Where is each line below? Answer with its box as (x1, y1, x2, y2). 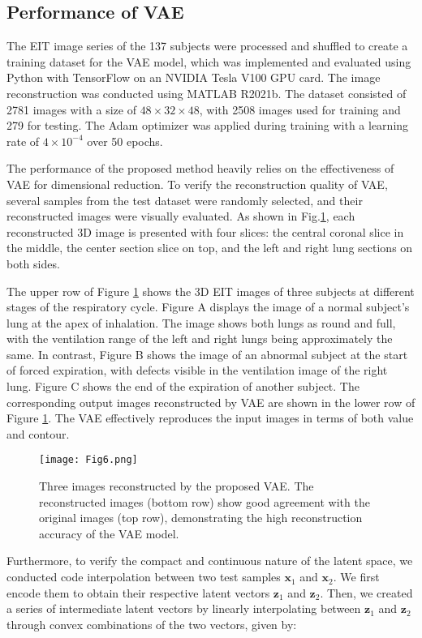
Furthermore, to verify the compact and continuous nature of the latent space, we (6, 552, 413, 569)
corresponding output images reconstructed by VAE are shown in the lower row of (6, 393, 416, 410)
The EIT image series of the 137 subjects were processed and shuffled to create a (6, 37, 408, 54)
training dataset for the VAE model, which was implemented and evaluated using (6, 53, 411, 70)
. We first (333, 568, 380, 585)
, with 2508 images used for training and (199, 101, 401, 118)
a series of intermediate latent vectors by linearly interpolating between (6, 600, 361, 617)
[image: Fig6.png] (39, 454, 138, 466)
